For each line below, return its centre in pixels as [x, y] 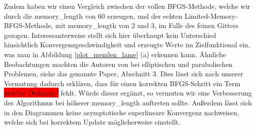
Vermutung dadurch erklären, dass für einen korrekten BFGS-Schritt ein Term [122, 83]
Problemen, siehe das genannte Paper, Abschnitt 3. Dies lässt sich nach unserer [124, 74]
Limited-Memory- [211, 16]
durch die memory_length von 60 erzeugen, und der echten [93, 16]
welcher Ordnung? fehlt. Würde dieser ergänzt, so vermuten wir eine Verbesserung [128, 93]
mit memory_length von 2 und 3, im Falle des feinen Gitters [147, 25]
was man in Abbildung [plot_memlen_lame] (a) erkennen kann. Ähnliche [115, 54]
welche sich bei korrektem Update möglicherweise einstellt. [92, 122]
